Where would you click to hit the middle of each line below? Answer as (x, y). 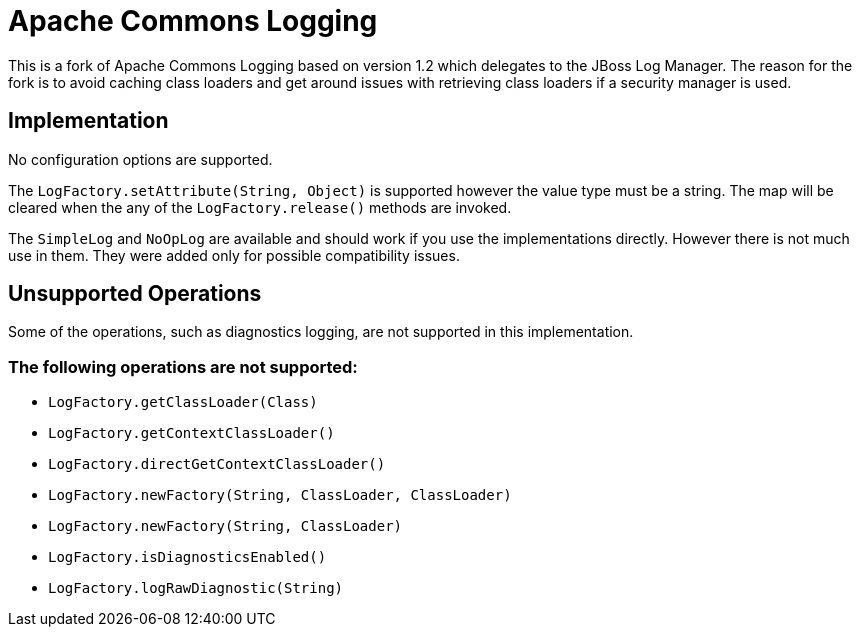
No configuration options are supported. (140, 159)
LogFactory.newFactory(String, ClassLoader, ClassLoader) (280, 495)
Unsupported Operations (135, 294)
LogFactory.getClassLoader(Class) (183, 402)
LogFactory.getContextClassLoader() (191, 433)
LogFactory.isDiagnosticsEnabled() (187, 557)
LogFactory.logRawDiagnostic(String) (196, 588)
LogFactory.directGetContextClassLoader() (217, 464)
